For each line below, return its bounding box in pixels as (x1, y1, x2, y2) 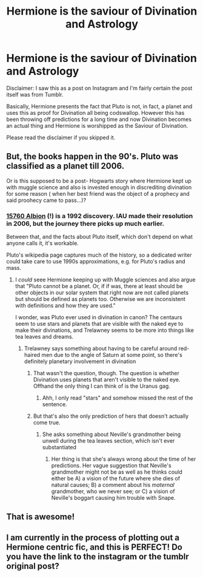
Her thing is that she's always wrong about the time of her (51, 455, 196, 463)
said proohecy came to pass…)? (6, 196, 87, 204)
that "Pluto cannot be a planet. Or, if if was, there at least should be (15, 283, 183, 290)
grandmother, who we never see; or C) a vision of (51, 488, 175, 495)
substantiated (42, 444, 77, 451)
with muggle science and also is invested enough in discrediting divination (6, 184, 192, 191)
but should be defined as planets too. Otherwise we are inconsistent (15, 295, 186, 303)
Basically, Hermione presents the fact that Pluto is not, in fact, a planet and (6, 102, 193, 110)
